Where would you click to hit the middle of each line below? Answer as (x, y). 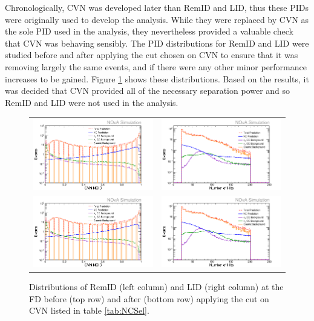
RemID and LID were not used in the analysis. (92, 102)
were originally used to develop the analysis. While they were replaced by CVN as (157, 19)
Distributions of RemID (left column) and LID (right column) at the (156, 287)
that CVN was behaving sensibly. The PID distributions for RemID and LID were (157, 43)
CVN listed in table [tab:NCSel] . (89, 310)
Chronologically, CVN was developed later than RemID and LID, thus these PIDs (157, 7)
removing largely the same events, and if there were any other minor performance (156, 66)
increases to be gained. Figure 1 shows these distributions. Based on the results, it (157, 78)
